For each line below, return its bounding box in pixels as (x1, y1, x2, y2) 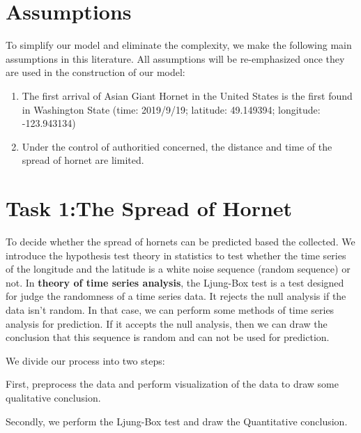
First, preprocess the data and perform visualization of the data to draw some (6, 377, 339, 391)
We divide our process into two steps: (6, 353, 165, 367)
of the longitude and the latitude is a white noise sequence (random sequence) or (6, 261, 351, 276)
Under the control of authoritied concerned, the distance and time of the (22, 139, 332, 153)
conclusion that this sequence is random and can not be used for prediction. (6, 330, 330, 344)
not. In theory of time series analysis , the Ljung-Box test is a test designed (6, 275, 344, 289)
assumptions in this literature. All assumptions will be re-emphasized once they (6, 51, 345, 66)
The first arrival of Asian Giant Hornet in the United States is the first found (22, 88, 353, 102)
